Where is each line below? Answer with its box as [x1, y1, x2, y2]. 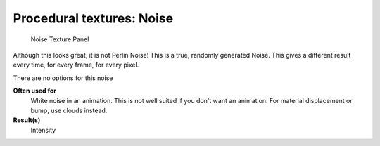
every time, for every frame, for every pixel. [13, 60, 139, 69]
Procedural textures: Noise [13, 11, 174, 26]
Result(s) [13, 116, 41, 124]
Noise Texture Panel [30, 35, 89, 44]
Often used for [13, 86, 56, 95]
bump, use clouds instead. [30, 106, 108, 114]
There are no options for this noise [13, 74, 113, 82]
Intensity [30, 126, 56, 134]
